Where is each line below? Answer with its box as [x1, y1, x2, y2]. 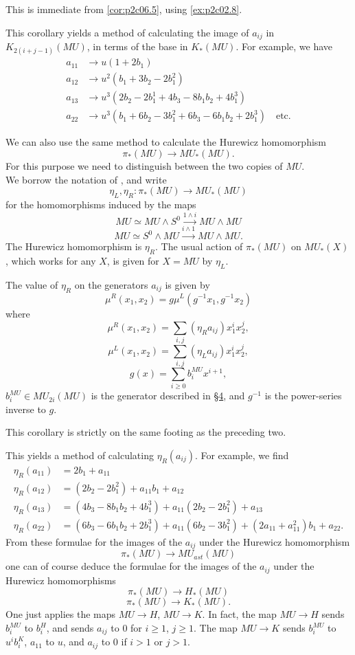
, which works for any [5, 253, 96, 267]
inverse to [5, 401, 46, 416]
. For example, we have [236, 39, 333, 54]
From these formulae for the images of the [5, 534, 183, 548]
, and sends [46, 621, 94, 635]
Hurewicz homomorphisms [5, 573, 116, 587]
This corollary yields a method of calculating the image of [5, 25, 249, 39]
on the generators [74, 277, 148, 291]
